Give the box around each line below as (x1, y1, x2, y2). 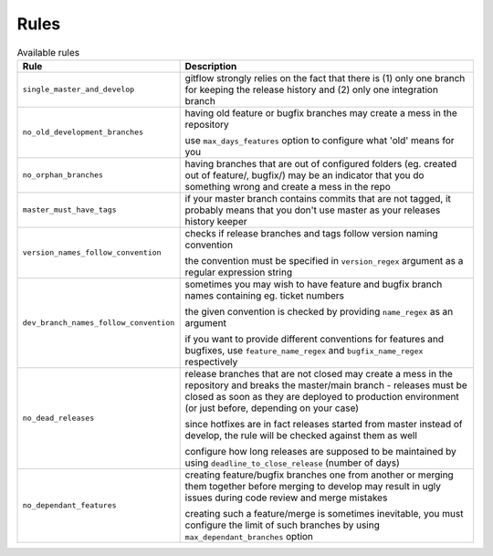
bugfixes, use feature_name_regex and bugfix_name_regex (184, 343, 424, 356)
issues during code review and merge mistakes (184, 491, 388, 504)
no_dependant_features (22, 500, 118, 510)
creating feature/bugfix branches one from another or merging (184, 468, 454, 481)
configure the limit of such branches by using (184, 519, 381, 531)
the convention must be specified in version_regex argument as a (184, 254, 464, 267)
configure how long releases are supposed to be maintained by (184, 445, 456, 457)
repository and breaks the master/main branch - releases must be (184, 379, 467, 392)
